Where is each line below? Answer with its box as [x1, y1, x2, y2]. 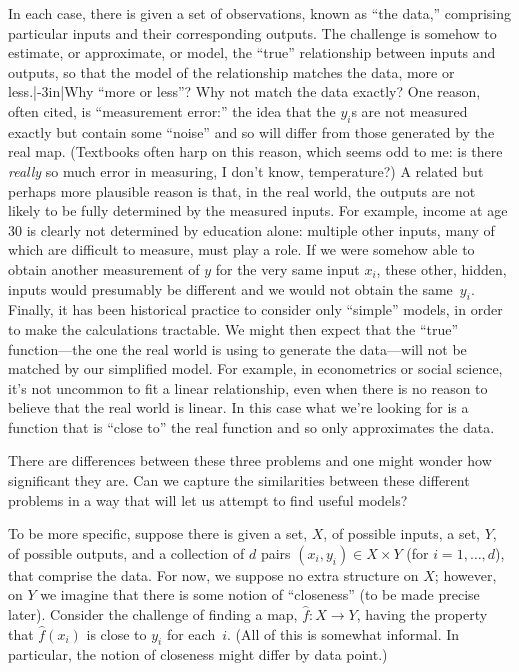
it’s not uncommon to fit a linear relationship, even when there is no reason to [8, 377, 488, 398]
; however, [434, 564, 497, 585]
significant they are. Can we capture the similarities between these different [8, 470, 470, 491]
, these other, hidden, [376, 258, 507, 279]
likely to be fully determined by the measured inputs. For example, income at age [8, 200, 508, 221]
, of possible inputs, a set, [323, 523, 480, 544]
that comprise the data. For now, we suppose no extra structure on [8, 564, 419, 585]
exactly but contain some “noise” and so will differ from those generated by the [8, 121, 495, 142]
